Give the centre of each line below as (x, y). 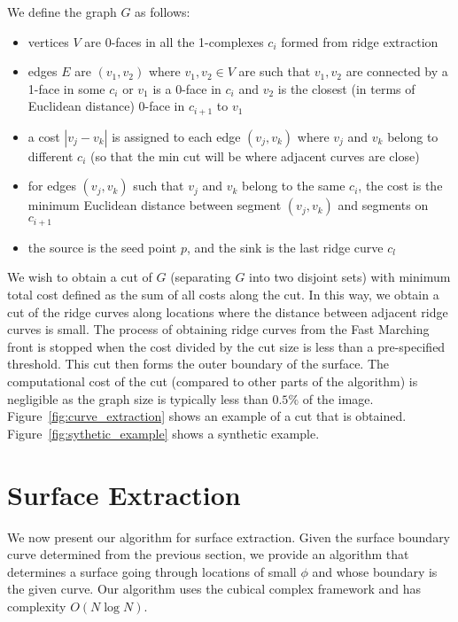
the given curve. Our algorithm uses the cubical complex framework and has (214, 589)
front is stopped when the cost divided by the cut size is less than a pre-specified (226, 346)
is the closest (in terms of (346, 88)
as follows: (163, 12)
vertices (48, 41)
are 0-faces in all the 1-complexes (174, 41)
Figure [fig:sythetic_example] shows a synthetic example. (163, 433)
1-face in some (66, 88)
